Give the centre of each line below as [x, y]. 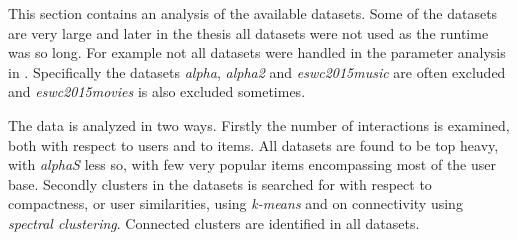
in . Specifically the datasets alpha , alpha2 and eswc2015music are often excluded [257, 71]
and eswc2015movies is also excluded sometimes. [157, 91]
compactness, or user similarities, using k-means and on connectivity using [235, 203]
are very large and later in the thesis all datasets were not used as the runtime [248, 32]
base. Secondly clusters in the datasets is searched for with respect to [220, 183]
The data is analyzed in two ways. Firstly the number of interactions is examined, [259, 124]
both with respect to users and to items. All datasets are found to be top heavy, [253, 144]
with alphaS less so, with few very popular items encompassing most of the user [252, 164]
